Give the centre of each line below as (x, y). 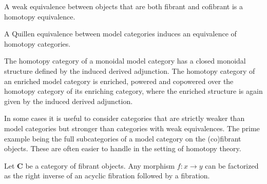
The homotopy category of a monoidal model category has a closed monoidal (125, 61)
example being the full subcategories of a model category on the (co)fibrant (123, 138)
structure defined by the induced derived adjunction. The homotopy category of (130, 70)
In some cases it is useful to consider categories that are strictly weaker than (125, 118)
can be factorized (232, 165)
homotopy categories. (37, 43)
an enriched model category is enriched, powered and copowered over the (119, 81)
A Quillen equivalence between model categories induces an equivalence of (120, 34)
